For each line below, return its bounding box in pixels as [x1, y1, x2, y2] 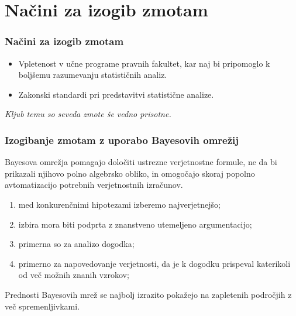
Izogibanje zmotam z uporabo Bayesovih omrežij [5, 132, 239, 147]
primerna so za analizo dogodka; [18, 238, 135, 250]
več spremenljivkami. [5, 300, 80, 312]
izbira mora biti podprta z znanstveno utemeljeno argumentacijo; [18, 218, 252, 230]
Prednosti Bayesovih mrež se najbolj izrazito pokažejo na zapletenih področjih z [5, 288, 292, 300]
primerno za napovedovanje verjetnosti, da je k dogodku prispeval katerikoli [18, 257, 291, 269]
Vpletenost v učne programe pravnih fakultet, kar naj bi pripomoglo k [18, 57, 270, 69]
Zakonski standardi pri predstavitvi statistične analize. [18, 88, 214, 100]
